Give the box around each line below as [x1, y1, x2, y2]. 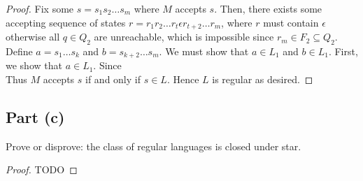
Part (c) [6, 106, 65, 127]
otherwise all [6, 29, 60, 44]
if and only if [85, 71, 141, 86]
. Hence [166, 71, 199, 86]
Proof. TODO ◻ [6, 162, 78, 177]
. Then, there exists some [214, 1, 322, 15]
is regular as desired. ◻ [212, 71, 313, 86]
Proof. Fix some [6, 1, 74, 15]
